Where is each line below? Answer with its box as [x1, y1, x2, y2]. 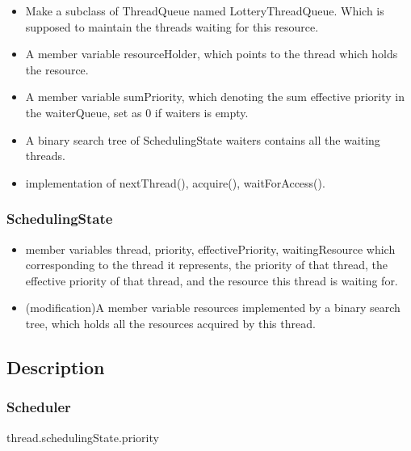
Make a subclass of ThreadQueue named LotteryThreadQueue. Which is [25, 2, 384, 19]
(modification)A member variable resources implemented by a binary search [25, 299, 401, 316]
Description [6, 354, 105, 379]
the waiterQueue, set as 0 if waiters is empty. [25, 103, 249, 120]
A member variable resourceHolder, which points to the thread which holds [25, 45, 398, 62]
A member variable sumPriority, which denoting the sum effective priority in [25, 88, 405, 105]
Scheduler [6, 397, 71, 417]
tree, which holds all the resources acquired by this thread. [25, 314, 316, 331]
